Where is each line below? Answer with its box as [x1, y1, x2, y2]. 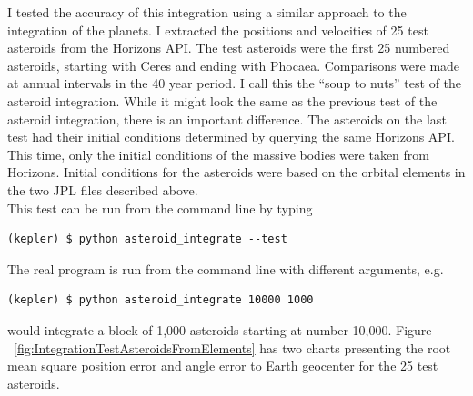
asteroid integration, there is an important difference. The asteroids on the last [7, 109, 447, 128]
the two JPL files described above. [7, 180, 198, 199]
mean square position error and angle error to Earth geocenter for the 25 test [7, 356, 438, 375]
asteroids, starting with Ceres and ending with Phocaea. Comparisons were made [7, 55, 460, 74]
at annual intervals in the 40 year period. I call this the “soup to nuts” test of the [7, 74, 462, 93]
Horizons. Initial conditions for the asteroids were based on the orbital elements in [7, 163, 466, 182]
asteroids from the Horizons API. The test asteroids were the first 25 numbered [7, 38, 450, 57]
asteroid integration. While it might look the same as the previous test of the [7, 91, 438, 110]
